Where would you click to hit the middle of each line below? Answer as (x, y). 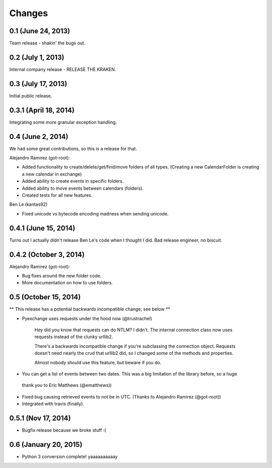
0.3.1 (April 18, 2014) (42, 110)
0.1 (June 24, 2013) (40, 31)
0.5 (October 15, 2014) (45, 297)
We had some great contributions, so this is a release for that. (73, 148)
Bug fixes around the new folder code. (62, 276)
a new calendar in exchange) (52, 174)
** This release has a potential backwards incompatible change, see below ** (90, 309)
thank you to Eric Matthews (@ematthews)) (67, 385)
